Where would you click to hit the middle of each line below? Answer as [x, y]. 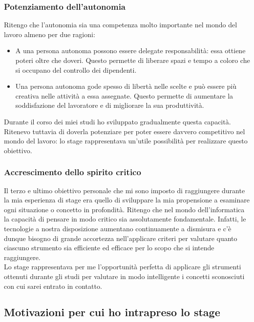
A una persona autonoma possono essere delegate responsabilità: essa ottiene [130, 50]
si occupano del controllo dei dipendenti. [76, 70]
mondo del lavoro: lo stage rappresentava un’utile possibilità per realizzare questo [126, 141]
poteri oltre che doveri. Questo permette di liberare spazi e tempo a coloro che [133, 60]
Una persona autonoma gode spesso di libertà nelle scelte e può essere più [126, 86]
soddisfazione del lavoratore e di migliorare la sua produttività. [110, 105]
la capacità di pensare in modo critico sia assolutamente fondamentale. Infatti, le [125, 219]
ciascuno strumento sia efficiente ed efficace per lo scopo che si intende [109, 248]
